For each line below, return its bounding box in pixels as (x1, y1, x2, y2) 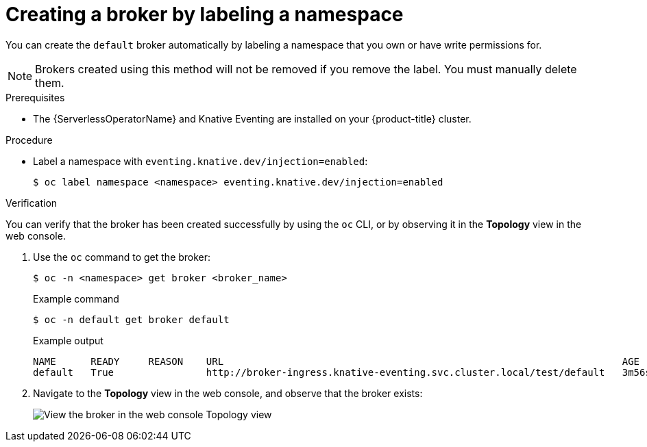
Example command (33, 292, 119, 305)
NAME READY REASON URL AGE (33, 355, 640, 367)
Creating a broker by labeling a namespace (5, 3, 404, 26)
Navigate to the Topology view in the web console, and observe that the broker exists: (33, 387, 423, 399)
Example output (33, 334, 103, 346)
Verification (5, 196, 58, 209)
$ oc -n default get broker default (33, 314, 230, 325)
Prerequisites (5, 91, 65, 103)
